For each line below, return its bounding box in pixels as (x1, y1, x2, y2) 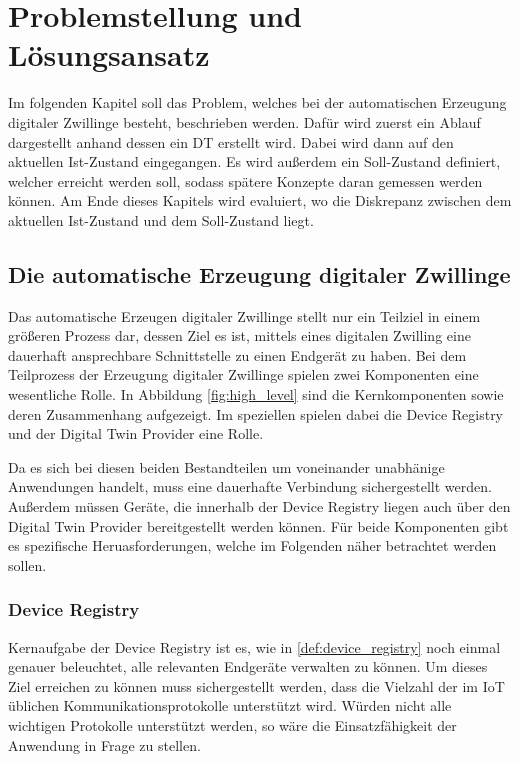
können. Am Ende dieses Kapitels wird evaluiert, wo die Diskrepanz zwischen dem (8, 190, 512, 211)
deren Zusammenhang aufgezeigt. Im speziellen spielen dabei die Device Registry (8, 403, 504, 424)
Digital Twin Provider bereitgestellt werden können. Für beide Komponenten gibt (8, 515, 509, 536)
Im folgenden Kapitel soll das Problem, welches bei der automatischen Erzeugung (8, 92, 507, 113)
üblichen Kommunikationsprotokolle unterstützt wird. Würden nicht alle (8, 695, 452, 716)
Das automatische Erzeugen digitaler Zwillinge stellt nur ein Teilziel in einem (8, 305, 481, 326)
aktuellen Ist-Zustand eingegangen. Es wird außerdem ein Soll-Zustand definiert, (8, 151, 501, 172)
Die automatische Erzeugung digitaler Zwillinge (8, 258, 511, 289)
